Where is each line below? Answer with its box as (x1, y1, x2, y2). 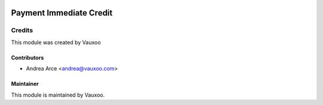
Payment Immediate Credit (11, 8, 113, 18)
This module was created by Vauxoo (11, 39, 101, 46)
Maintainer (11, 81, 39, 88)
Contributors (11, 54, 44, 61)
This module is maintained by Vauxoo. (11, 91, 105, 98)
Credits (11, 26, 33, 35)
